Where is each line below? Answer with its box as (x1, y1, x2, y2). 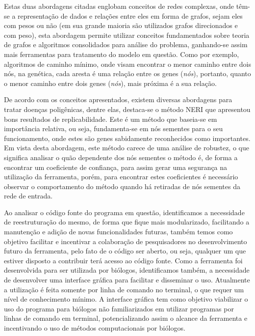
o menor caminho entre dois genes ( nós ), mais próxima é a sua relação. (4, 78, 217, 88)
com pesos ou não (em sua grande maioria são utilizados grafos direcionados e (4, 20, 238, 30)
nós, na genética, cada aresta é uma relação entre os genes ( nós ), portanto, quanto (4, 68, 251, 79)
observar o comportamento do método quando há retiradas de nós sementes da (4, 181, 240, 191)
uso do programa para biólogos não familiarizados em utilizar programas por (4, 303, 234, 313)
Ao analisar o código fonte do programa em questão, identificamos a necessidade (4, 207, 245, 217)
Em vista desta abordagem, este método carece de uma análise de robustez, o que (4, 142, 249, 153)
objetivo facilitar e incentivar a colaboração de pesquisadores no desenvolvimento (4, 236, 247, 246)
